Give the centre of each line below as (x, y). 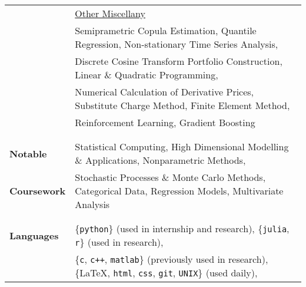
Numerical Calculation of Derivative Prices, (164, 92)
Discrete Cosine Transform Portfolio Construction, (179, 61)
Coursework (38, 191)
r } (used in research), (119, 242)
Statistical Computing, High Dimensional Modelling (182, 146)
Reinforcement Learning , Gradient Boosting (165, 122)
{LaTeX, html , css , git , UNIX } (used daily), (166, 273)
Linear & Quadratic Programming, (147, 75)
